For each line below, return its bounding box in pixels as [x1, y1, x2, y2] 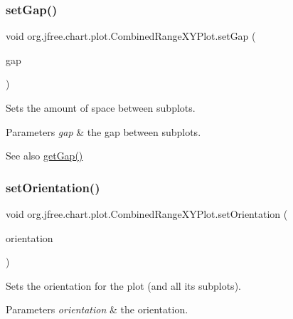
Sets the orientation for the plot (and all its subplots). [6, 278, 241, 293]
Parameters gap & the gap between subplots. [6, 124, 201, 139]
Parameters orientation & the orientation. [6, 302, 188, 317]
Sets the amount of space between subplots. [6, 100, 196, 115]
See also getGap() [6, 148, 83, 163]
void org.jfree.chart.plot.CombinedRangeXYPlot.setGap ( [6, 28, 256, 43]
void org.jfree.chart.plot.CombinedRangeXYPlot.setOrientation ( [6, 206, 288, 221]
